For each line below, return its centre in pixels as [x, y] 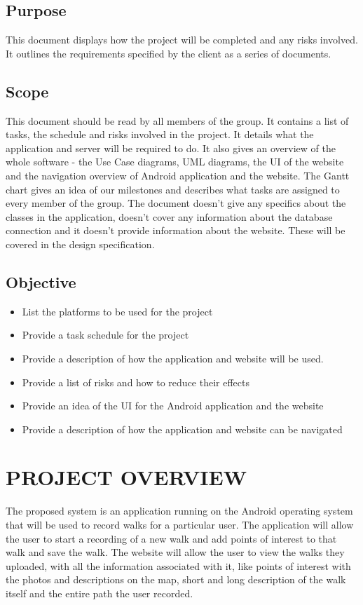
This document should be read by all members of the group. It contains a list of [177, 120]
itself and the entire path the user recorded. [100, 593]
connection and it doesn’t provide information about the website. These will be [176, 230]
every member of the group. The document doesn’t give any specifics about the [176, 203]
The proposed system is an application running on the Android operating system [179, 511]
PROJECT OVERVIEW [126, 477]
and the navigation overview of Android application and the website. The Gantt [178, 175]
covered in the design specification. [80, 244]
